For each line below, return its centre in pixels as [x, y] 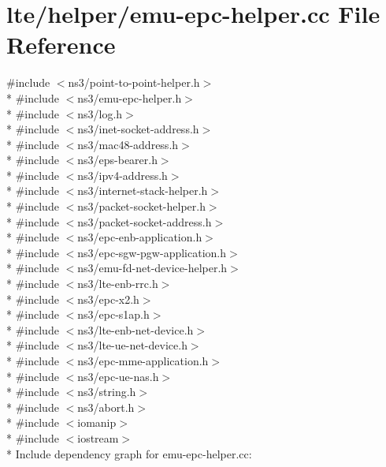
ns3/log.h [100, 113]
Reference [61, 45]
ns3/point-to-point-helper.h [134, 82]
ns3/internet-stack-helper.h [143, 191]
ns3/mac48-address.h [128, 144]
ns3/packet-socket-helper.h [141, 206]
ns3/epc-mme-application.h [143, 361]
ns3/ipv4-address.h [122, 175]
